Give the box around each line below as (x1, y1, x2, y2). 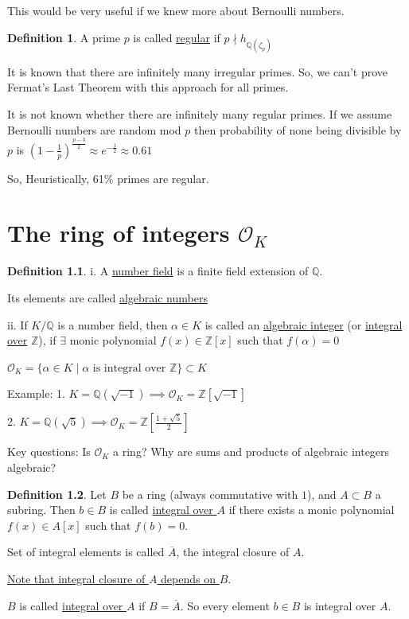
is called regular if (133, 29, 220, 45)
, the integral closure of (176, 543, 290, 560)
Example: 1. (7, 385, 65, 402)
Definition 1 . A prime (7, 29, 120, 45)
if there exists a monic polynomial (228, 501, 395, 518)
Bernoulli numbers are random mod (7, 121, 181, 138)
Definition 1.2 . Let (7, 485, 107, 502)
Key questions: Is (7, 443, 91, 460)
